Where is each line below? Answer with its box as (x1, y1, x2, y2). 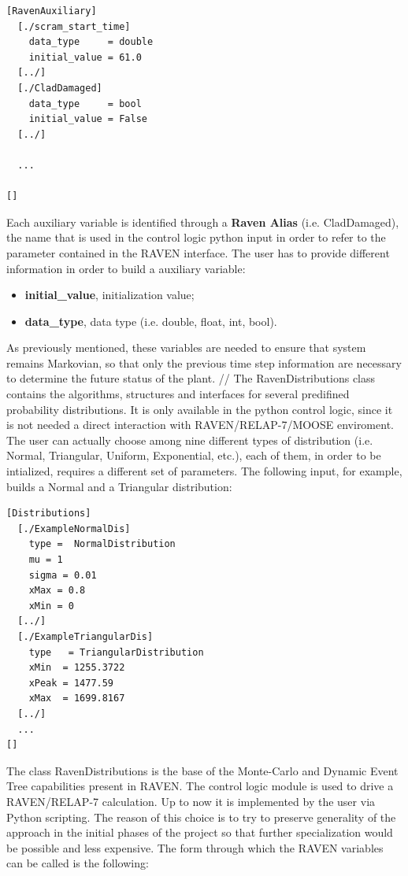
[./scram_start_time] (17, 20, 131, 32)
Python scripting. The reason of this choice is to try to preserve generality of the (6, 808, 396, 825)
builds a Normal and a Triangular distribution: (6, 478, 232, 494)
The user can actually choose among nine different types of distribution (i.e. (6, 431, 373, 448)
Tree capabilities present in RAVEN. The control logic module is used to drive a (6, 778, 394, 794)
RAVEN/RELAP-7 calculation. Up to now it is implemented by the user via (6, 793, 376, 809)
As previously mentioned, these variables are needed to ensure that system (6, 339, 366, 356)
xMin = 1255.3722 (28, 662, 125, 674)
